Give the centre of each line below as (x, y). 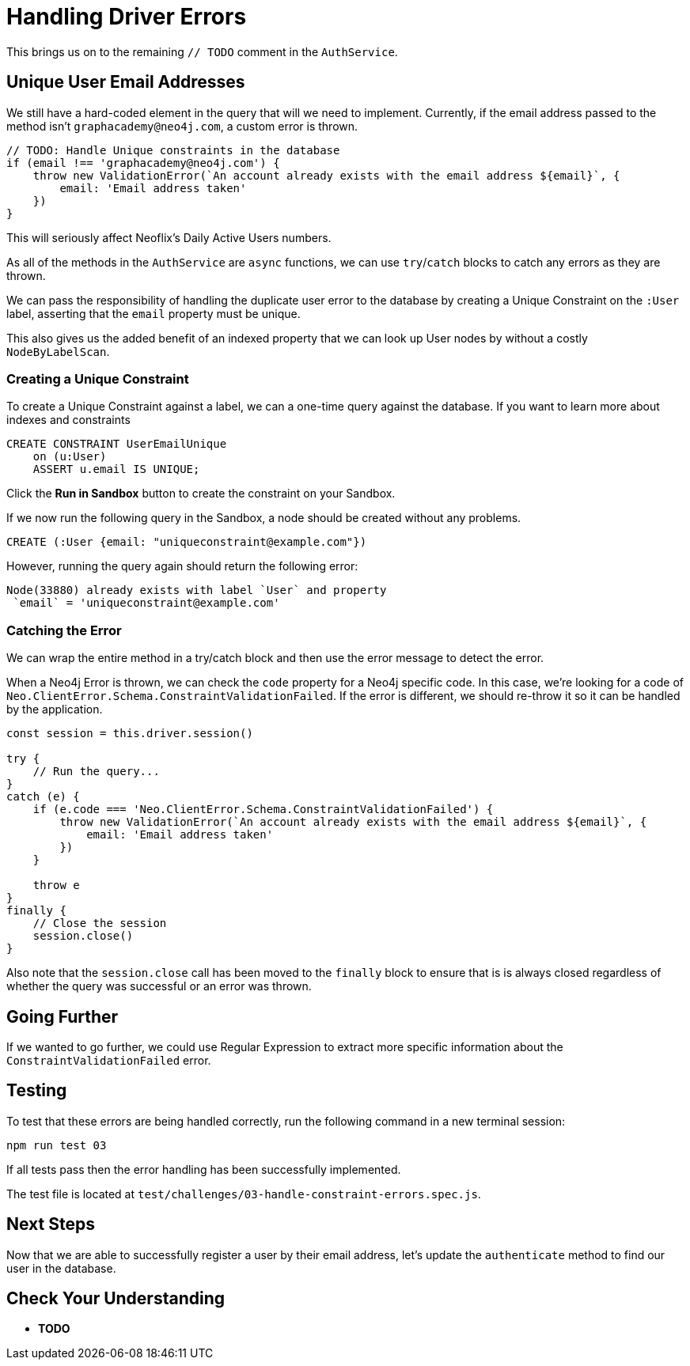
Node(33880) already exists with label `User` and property (197, 590)
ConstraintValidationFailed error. (109, 1060)
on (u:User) (70, 457)
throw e (56, 885)
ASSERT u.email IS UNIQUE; (116, 469)
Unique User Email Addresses (126, 82)
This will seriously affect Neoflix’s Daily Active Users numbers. (169, 237)
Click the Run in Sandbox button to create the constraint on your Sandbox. (201, 494)
